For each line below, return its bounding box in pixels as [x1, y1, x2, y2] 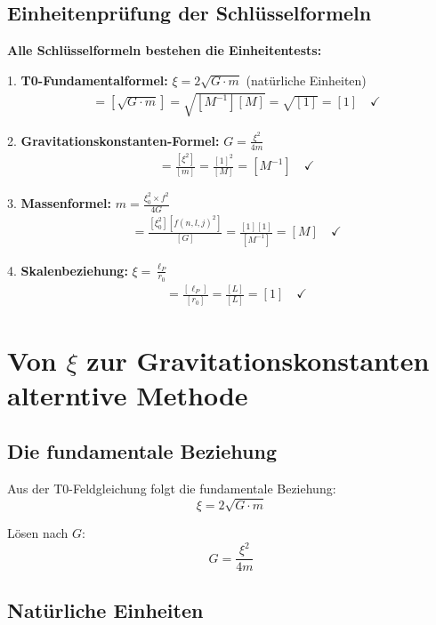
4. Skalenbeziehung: [7, 260, 128, 279]
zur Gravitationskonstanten [86, 341, 430, 378]
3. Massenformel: [7, 194, 112, 212]
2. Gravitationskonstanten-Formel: [7, 131, 220, 149]
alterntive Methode [7, 376, 248, 413]
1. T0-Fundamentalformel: [7, 70, 168, 89]
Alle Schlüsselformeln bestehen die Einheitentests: [7, 41, 322, 60]
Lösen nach [7, 524, 69, 542]
